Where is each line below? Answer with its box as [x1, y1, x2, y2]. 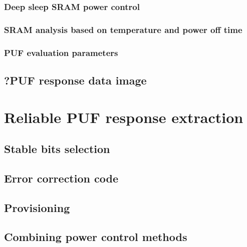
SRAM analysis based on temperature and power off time [4, 23, 242, 35]
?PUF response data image [4, 72, 147, 87]
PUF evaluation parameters [4, 46, 118, 58]
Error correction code [4, 170, 118, 185]
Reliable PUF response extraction [4, 106, 243, 127]
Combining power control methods [4, 229, 187, 244]
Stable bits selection [4, 141, 110, 156]
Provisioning [4, 199, 70, 215]
